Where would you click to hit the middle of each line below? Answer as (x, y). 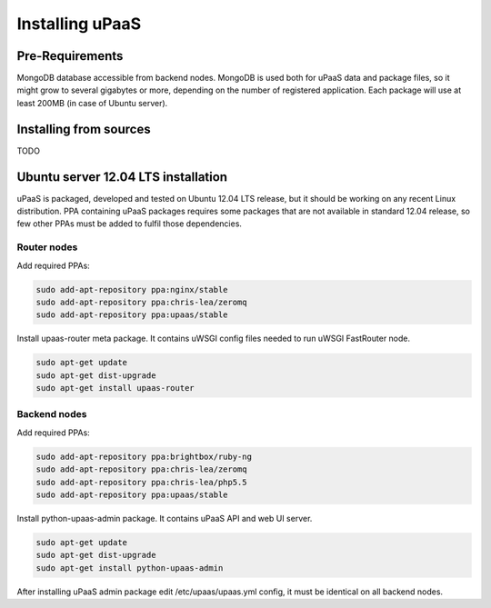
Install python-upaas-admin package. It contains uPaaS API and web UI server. (165, 518)
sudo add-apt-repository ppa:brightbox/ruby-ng (144, 456)
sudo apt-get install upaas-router (115, 388)
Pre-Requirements (70, 56)
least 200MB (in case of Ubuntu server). (92, 103)
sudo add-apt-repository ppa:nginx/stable (132, 289)
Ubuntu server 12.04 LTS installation (122, 177)
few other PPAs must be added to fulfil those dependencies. (130, 224)
